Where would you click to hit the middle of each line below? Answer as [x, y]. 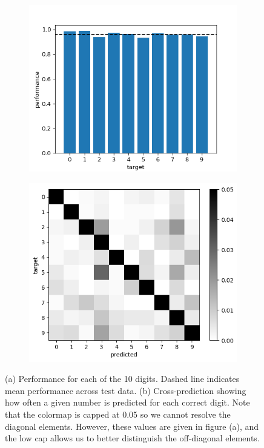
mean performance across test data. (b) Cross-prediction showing [126, 390]
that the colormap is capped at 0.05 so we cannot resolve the [118, 414]
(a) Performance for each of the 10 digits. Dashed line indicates [122, 379]
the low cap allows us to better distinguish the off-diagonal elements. [132, 438]
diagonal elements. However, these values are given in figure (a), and [132, 426]
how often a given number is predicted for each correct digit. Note [127, 402]
